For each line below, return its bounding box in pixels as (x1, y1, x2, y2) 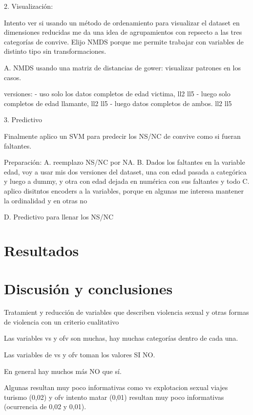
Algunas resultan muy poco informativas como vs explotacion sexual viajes (4, 382, 228, 393)
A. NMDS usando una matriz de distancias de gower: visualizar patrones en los (4, 62, 241, 72)
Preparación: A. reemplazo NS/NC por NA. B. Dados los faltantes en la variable (4, 157, 245, 167)
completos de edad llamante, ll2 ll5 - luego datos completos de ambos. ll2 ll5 (4, 98, 232, 108)
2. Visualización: (4, 1, 53, 11)
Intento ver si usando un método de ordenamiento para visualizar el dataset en (4, 17, 240, 27)
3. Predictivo (4, 114, 42, 125)
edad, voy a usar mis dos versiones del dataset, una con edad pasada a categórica (4, 166, 247, 176)
